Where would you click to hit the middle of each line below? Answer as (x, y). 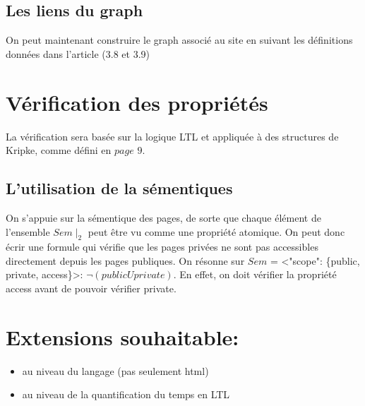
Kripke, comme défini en (59, 150)
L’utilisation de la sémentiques (119, 188)
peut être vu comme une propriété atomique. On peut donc (216, 231)
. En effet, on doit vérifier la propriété (255, 274)
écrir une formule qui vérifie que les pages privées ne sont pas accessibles (162, 247)
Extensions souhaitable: (122, 336)
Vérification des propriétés (137, 102)
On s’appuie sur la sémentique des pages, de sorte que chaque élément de (163, 217)
